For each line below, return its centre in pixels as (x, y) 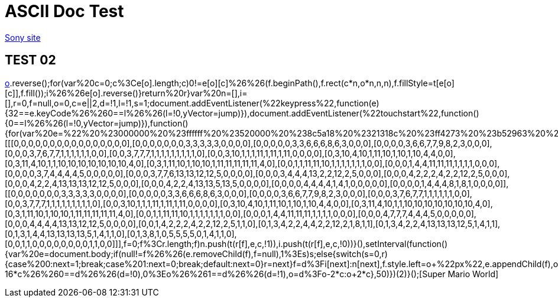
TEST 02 (30, 60)
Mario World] (473, 274)
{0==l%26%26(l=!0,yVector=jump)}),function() (97, 123)
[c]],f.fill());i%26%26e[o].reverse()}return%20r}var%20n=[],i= (126, 93)
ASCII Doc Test (64, 11)
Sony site (23, 37)
